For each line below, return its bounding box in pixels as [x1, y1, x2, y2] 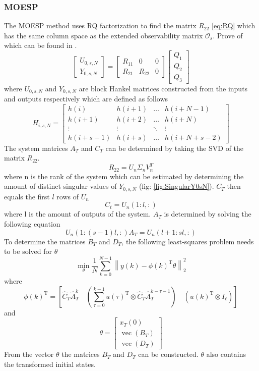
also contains [206, 349, 246, 359]
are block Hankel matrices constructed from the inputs [79, 83, 248, 93]
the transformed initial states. [4, 358, 96, 369]
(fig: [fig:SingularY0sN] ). [139, 181, 214, 191]
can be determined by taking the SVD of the [105, 142, 244, 153]
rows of [56, 191, 79, 201]
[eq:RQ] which [212, 20, 255, 31]
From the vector [4, 349, 54, 359]
